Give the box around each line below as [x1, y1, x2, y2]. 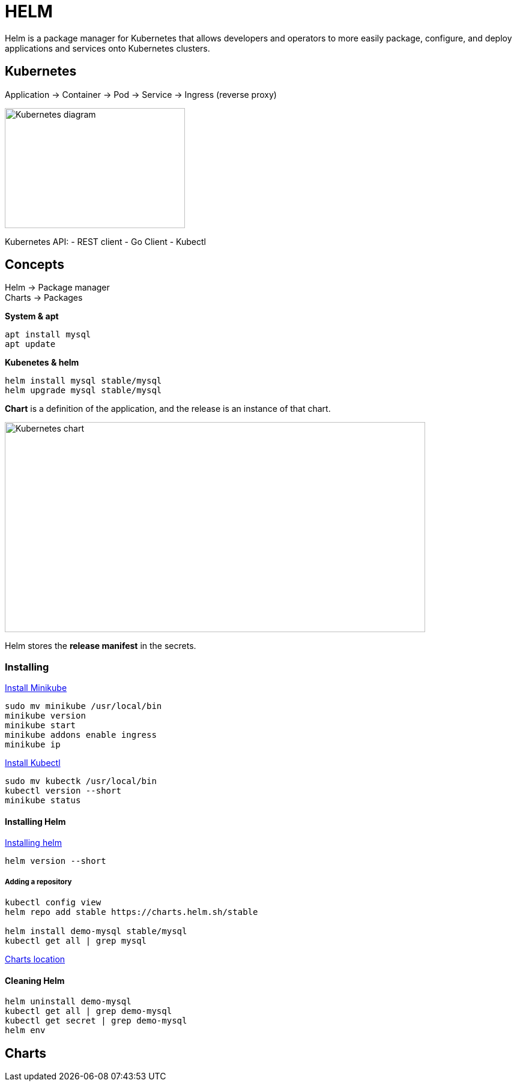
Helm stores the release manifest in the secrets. [5, 641, 196, 651]
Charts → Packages [5, 292, 83, 303]
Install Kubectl [5, 758, 61, 768]
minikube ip [5, 740, 61, 750]
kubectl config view [5, 897, 101, 908]
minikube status [5, 795, 81, 806]
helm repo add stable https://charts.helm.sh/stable [5, 907, 258, 917]
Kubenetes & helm [5, 357, 79, 368]
